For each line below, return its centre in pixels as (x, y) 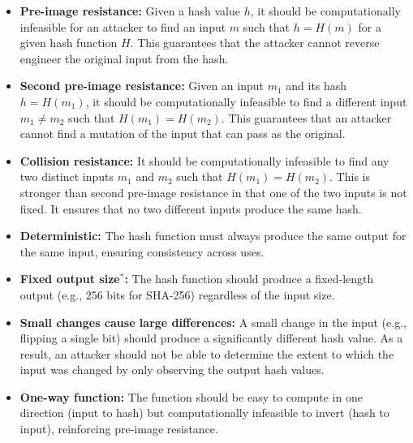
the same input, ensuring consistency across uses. (142, 251)
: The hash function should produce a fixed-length (249, 279)
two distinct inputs (67, 176)
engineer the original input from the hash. (124, 58)
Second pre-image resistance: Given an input (142, 86)
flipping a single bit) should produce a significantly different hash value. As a (211, 338)
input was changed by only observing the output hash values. (172, 370)
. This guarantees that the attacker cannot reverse (255, 43)
